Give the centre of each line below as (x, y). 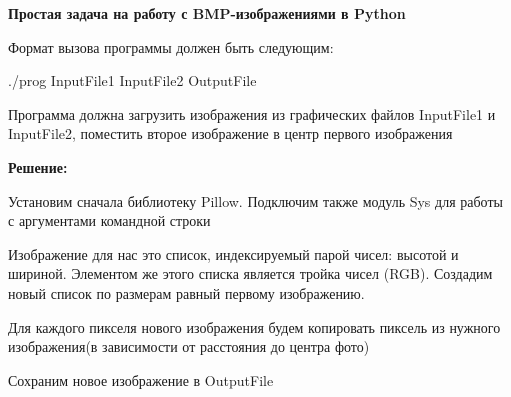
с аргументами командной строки (109, 220)
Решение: (38, 166)
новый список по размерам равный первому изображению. (186, 292)
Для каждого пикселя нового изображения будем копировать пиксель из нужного (254, 326)
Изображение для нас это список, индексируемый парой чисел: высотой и (233, 253)
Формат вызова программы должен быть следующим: (171, 46)
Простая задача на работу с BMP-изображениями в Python (207, 13)
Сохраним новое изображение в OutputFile (141, 379)
